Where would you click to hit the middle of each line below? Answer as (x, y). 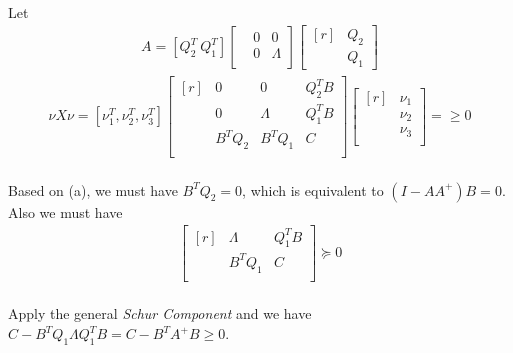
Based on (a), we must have (93, 189)
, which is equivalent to (313, 189)
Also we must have (65, 211)
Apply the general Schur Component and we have (160, 313)
